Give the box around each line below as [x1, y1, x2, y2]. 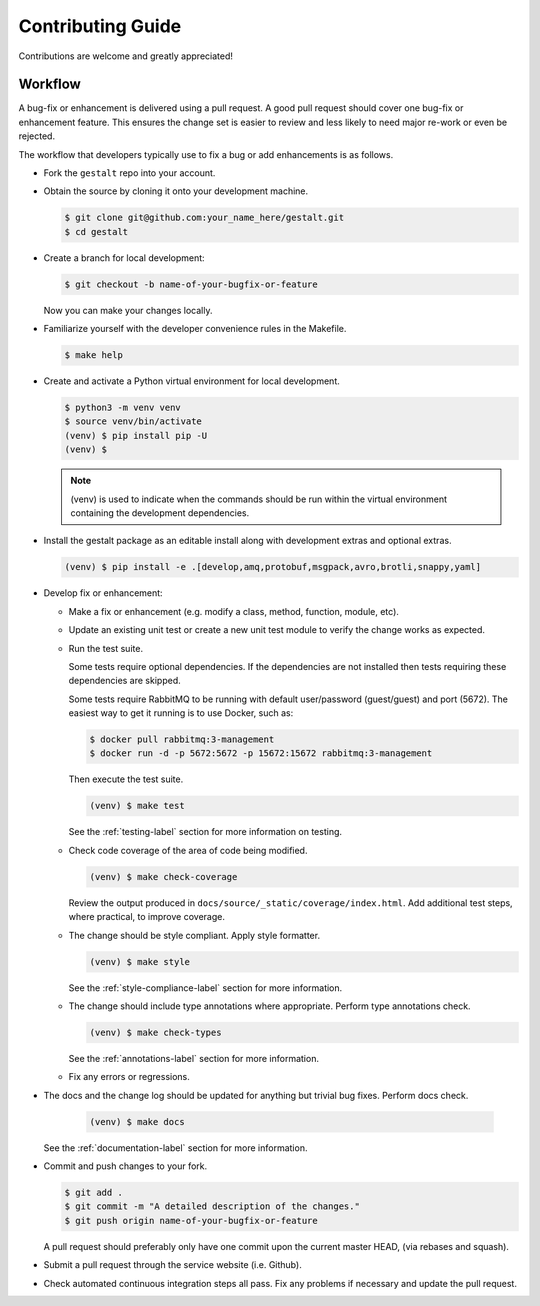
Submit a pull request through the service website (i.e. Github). [43, 1259, 302, 1271]
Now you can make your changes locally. [43, 304, 213, 316]
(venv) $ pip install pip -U [64, 430, 208, 441]
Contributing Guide [18, 15, 182, 37]
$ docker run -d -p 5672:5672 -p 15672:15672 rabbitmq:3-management [89, 748, 433, 759]
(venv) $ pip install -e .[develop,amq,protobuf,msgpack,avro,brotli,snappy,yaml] [64, 561, 482, 573]
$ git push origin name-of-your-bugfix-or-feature [64, 1215, 319, 1226]
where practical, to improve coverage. [68, 911, 225, 923]
